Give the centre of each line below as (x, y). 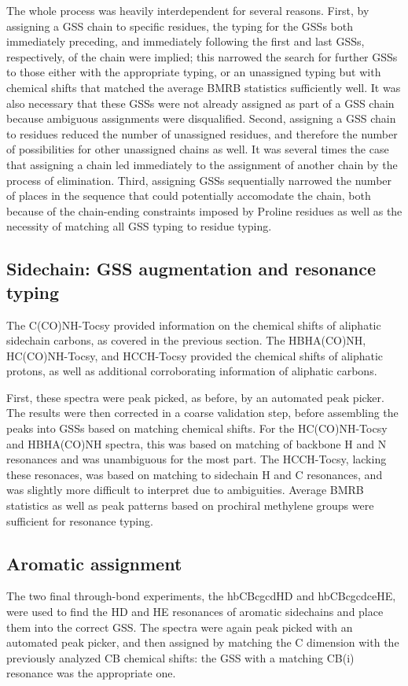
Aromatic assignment (94, 563)
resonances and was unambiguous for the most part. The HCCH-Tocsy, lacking (197, 459)
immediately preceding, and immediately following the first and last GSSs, (186, 41)
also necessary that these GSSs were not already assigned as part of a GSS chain (200, 103)
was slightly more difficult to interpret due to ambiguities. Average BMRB (185, 490)
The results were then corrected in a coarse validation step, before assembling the (202, 413)
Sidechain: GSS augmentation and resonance (191, 269)
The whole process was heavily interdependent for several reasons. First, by (188, 10)
